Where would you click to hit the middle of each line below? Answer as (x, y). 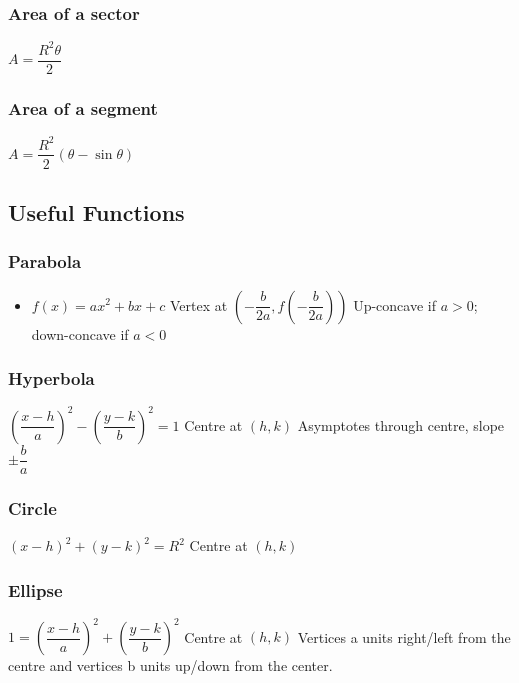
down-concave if (80, 333)
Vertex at (198, 304)
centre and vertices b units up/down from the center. (170, 665)
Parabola (45, 261)
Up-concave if (394, 304)
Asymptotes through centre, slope (401, 424)
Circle (32, 507)
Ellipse (35, 589)
